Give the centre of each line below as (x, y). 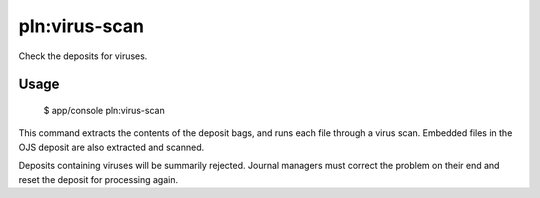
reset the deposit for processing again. (98, 179)
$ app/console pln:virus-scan (104, 110)
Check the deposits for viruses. (83, 56)
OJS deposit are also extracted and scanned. (111, 147)
